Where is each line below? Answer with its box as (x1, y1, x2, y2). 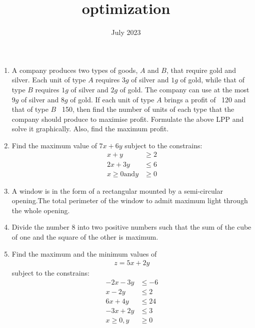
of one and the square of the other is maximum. (11, 231, 158, 242)
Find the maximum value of (11, 140, 97, 150)
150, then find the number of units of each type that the (61, 104, 234, 114)
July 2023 (111, 27, 141, 37)
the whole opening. (11, 205, 70, 215)
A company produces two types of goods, (11, 64, 138, 75)
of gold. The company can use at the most (119, 84, 249, 94)
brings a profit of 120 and (164, 94, 246, 104)
